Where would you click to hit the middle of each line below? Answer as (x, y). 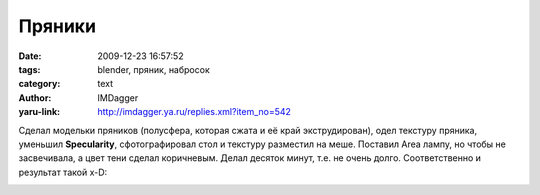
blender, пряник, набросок (153, 69)
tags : (29, 69)
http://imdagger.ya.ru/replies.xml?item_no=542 (194, 112)
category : (39, 84)
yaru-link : (39, 112)
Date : (30, 56)
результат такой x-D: (63, 172)
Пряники (57, 26)
